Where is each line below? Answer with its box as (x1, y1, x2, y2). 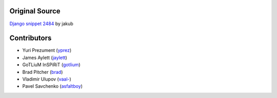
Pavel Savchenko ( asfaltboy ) (22, 83, 83, 89)
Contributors (9, 34, 52, 43)
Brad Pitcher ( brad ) (22, 69, 63, 75)
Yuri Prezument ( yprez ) (22, 47, 72, 53)
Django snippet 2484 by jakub (9, 21, 74, 27)
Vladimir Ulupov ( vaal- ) (22, 76, 71, 82)
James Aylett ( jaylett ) (22, 54, 68, 61)
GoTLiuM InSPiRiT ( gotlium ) (22, 62, 81, 68)
